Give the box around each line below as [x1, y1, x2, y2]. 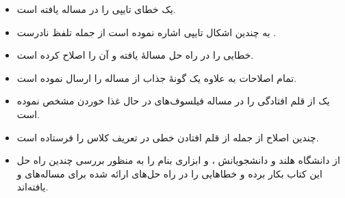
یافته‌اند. [16, 180, 49, 194]
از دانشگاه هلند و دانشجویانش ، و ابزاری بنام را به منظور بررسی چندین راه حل [16, 153, 340, 167]
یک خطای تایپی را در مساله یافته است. [16, 2, 176, 16]
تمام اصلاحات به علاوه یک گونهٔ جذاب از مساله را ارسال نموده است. [16, 70, 297, 85]
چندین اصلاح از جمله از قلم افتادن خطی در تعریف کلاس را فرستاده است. [16, 130, 319, 144]
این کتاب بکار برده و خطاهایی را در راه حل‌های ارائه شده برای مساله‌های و [16, 166, 322, 180]
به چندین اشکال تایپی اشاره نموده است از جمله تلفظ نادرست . [16, 25, 277, 39]
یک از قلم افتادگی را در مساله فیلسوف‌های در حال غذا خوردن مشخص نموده [16, 94, 330, 108]
